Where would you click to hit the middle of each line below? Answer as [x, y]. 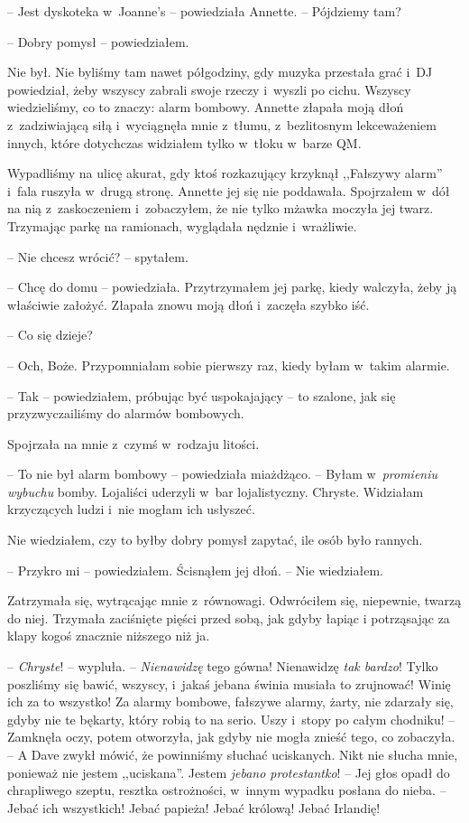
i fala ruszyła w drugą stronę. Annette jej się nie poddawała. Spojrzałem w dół [229, 190]
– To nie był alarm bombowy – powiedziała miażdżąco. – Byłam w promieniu [223, 474]
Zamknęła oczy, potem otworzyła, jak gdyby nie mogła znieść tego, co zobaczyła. [231, 737]
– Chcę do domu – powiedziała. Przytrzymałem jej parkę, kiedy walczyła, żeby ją [232, 287]
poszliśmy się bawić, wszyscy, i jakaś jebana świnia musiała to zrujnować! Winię [229, 683]
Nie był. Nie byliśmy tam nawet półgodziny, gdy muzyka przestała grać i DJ [220, 72]
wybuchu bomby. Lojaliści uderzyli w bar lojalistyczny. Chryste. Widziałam [216, 491]
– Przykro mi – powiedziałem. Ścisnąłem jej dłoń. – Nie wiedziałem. [195, 570]
